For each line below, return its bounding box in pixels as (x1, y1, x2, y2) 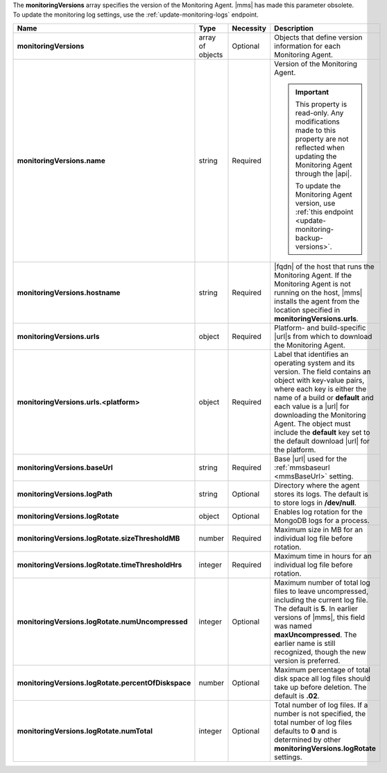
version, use (295, 198, 336, 208)
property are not (295, 134, 350, 144)
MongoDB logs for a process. (274, 515, 370, 525)
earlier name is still (274, 638, 336, 648)
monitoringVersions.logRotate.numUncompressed (17, 617, 188, 626)
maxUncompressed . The (274, 629, 357, 639)
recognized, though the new (274, 647, 367, 656)
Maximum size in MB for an (274, 524, 363, 534)
